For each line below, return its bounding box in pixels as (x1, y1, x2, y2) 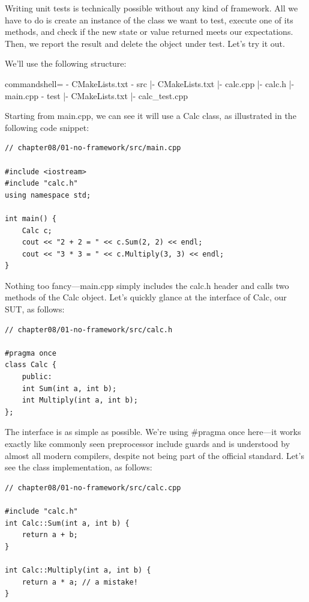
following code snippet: (5, 121, 89, 133)
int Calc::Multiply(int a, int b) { (5, 565, 151, 574)
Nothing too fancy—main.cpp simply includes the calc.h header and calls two (5, 279, 289, 291)
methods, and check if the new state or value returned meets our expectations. (5, 25, 293, 38)
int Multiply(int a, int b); (22, 396, 138, 405)
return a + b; (22, 531, 78, 540)
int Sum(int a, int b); (22, 384, 117, 393)
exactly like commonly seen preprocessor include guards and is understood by (5, 437, 290, 449)
